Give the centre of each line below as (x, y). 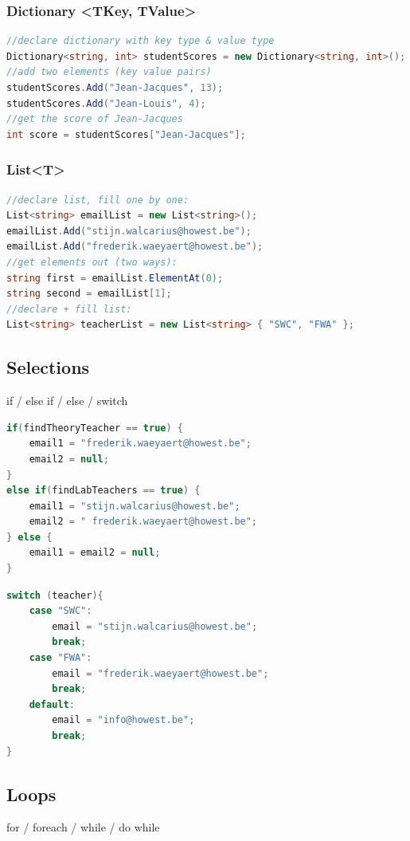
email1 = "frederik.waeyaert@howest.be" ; (140, 444)
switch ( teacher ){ (55, 595)
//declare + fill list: (69, 309)
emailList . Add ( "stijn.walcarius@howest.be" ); (129, 231)
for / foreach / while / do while (83, 827)
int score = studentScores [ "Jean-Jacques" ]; (126, 134)
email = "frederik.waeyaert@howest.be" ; (160, 673)
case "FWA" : (61, 658)
